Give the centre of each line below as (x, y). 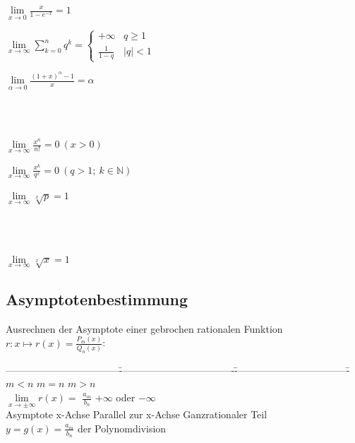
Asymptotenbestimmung (97, 299)
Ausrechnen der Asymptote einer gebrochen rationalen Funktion (144, 328)
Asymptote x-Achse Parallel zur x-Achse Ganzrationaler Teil (137, 414)
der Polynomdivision (122, 428)
